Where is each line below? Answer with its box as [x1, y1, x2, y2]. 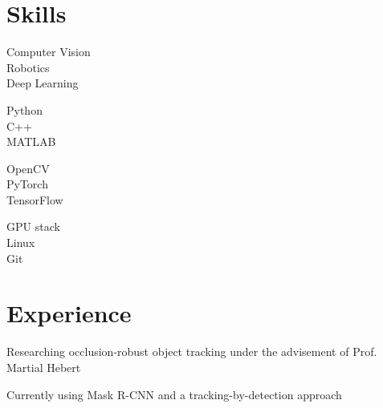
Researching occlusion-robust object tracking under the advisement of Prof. [6, 343, 377, 360]
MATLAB [6, 133, 56, 150]
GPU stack [6, 218, 60, 235]
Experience [6, 297, 132, 329]
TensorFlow [6, 191, 63, 208]
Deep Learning [6, 75, 79, 91]
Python [6, 101, 43, 118]
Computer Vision [6, 43, 91, 60]
